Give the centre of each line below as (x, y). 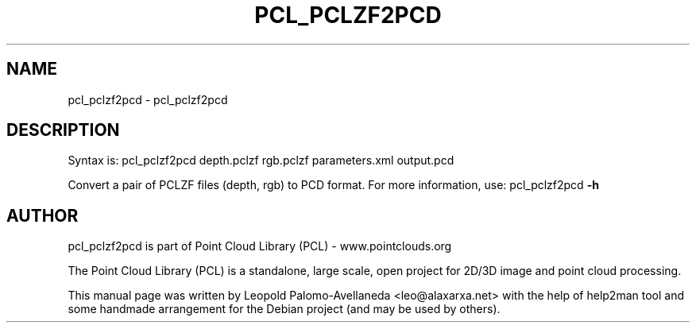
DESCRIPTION (63, 130)
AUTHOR (43, 215)
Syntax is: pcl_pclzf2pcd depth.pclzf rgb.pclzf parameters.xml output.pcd (261, 161)
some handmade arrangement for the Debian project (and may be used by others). (284, 309)
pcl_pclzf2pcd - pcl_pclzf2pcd (148, 99)
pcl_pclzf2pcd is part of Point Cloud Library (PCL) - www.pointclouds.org (260, 246)
